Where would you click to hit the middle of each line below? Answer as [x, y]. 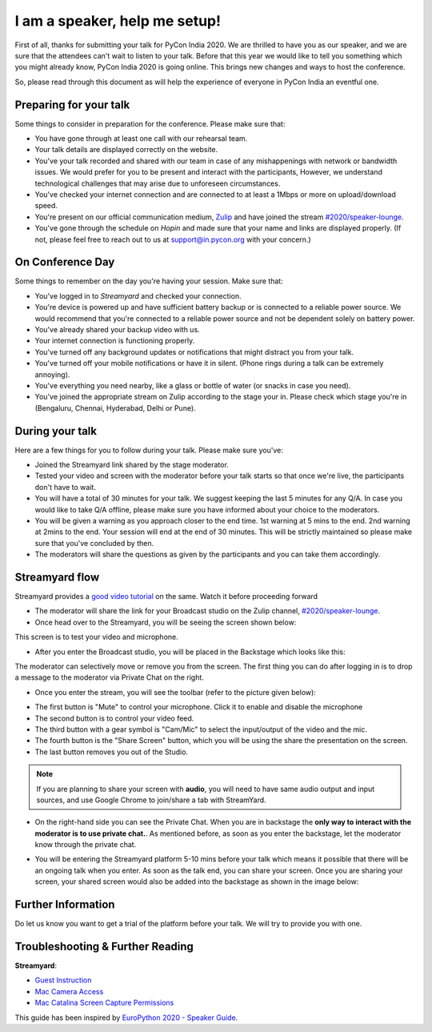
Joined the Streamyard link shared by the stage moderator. [132, 465]
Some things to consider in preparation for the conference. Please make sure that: [150, 123]
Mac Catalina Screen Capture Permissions [104, 1003]
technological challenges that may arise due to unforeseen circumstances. [158, 183]
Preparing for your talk [72, 104]
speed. [46, 206]
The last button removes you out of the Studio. [111, 752]
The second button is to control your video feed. [114, 718]
